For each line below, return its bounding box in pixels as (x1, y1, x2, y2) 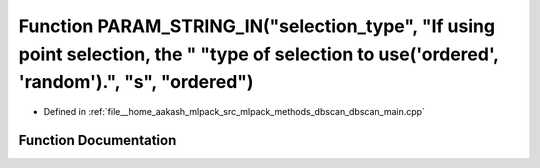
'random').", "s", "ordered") (18, 71, 254, 94)
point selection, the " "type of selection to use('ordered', (18, 43, 499, 65)
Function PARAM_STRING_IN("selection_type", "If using (18, 15, 495, 37)
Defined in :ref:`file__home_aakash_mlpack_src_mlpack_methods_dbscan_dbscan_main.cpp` (43, 106, 425, 118)
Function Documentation (18, 131, 177, 149)
